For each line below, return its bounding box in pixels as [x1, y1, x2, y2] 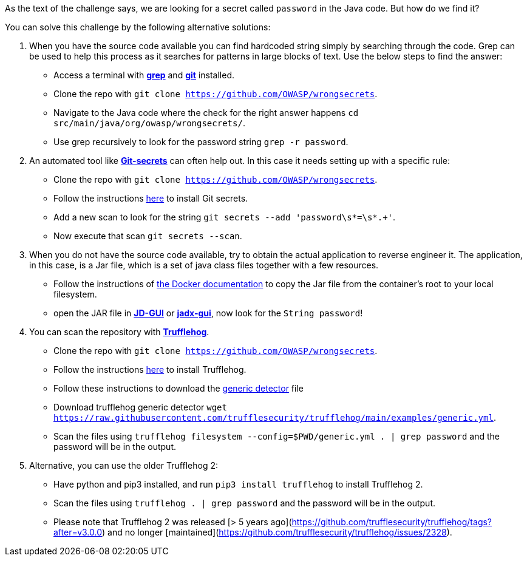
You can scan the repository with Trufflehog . [29, 327, 209, 337]
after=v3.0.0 [53, 527, 103, 537]
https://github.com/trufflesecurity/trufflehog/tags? [291, 517, 492, 527]
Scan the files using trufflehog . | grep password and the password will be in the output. [53, 498, 436, 508]
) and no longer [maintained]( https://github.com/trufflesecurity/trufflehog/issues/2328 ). [102, 527, 452, 537]
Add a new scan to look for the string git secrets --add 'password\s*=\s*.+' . [53, 212, 396, 222]
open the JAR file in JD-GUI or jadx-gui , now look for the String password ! [53, 308, 363, 318]
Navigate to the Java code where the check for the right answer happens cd [53, 107, 359, 118]
